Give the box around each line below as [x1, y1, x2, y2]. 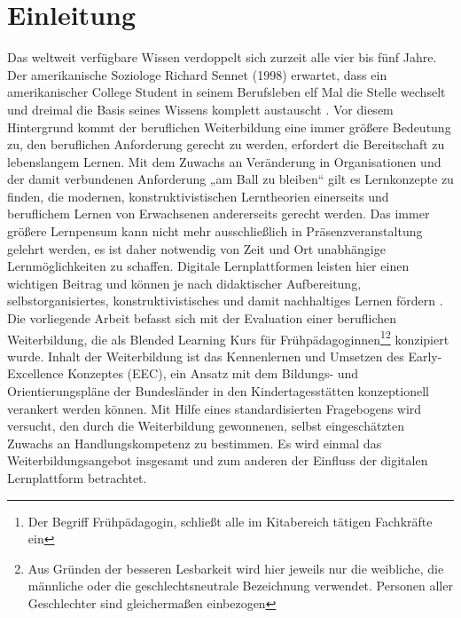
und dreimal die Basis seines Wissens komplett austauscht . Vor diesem [7, 99, 394, 118]
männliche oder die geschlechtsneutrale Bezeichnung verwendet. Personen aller [27, 576, 453, 595]
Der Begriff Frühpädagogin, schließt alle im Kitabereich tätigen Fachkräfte [27, 511, 433, 530]
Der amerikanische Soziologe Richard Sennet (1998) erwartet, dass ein [7, 65, 387, 83]
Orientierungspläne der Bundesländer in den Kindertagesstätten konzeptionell [7, 382, 429, 400]
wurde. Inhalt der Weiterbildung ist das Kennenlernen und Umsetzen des [7, 346, 404, 365]
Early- [408, 346, 442, 365]
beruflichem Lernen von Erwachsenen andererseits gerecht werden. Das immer [7, 204, 430, 223]
